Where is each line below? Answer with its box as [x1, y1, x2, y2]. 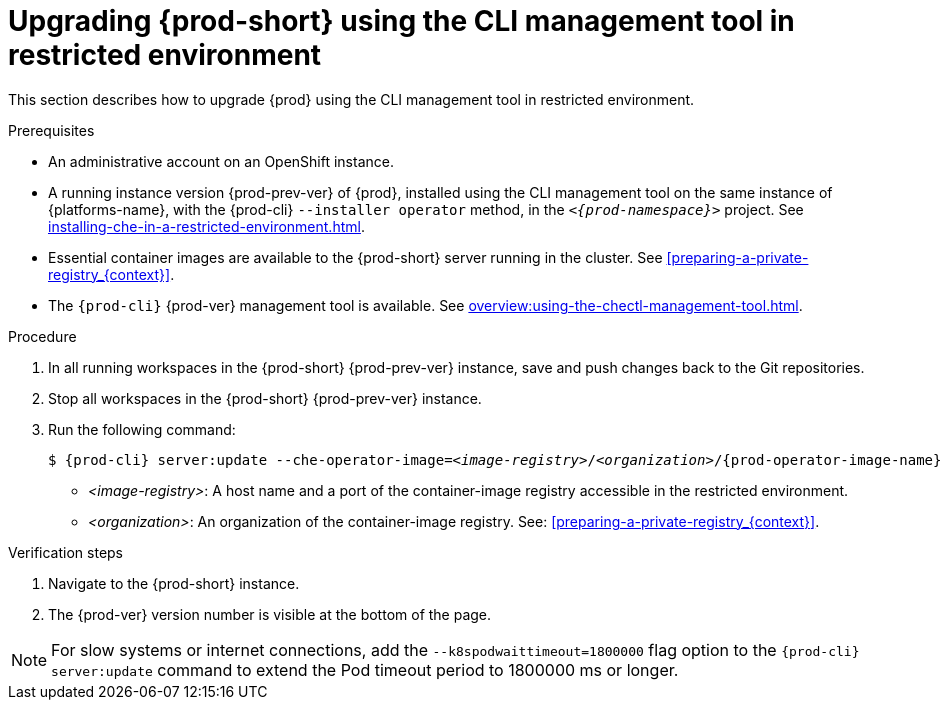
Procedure [8, 327, 77, 345]
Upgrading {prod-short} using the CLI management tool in [8, 4, 795, 38]
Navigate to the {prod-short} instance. [48, 574, 300, 592]
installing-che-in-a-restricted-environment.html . [48, 217, 365, 235]
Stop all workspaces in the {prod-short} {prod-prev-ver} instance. [48, 389, 482, 407]
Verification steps [8, 543, 124, 561]
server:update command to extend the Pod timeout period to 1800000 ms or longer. [51, 659, 679, 680]
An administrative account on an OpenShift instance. [48, 152, 394, 170]
